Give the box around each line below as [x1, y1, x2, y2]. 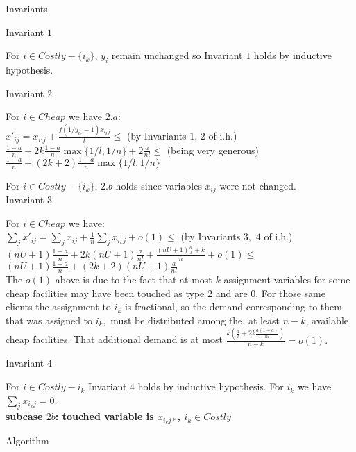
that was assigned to [6, 312, 93, 327]
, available [305, 312, 349, 327]
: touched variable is [55, 409, 154, 424]
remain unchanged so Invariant [111, 48, 243, 62]
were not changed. [219, 178, 296, 192]
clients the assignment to [6, 299, 111, 314]
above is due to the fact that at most [55, 271, 212, 286]
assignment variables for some [223, 271, 350, 286]
